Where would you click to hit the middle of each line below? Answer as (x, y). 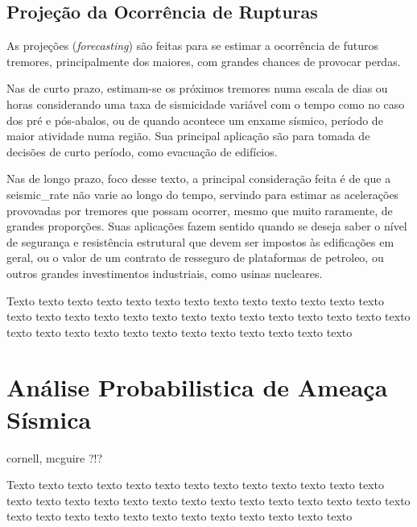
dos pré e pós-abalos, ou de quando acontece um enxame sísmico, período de (195, 120)
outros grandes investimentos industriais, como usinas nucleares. (165, 273)
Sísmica (49, 419)
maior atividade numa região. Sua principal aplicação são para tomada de (188, 136)
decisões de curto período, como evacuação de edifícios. (142, 151)
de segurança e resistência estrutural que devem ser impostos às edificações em (200, 241)
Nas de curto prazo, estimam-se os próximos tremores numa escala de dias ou (197, 88)
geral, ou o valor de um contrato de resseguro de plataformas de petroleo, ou (195, 257)
